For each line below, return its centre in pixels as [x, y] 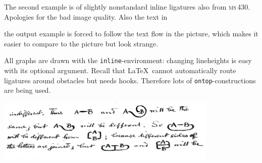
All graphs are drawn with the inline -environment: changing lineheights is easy [128, 60]
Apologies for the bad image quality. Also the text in [86, 16]
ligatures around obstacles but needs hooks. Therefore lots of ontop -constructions [130, 80]
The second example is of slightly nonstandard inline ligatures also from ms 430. [127, 7]
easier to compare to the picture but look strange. [81, 43]
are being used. [28, 90]
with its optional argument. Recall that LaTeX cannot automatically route [120, 70]
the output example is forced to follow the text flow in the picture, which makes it [131, 34]
